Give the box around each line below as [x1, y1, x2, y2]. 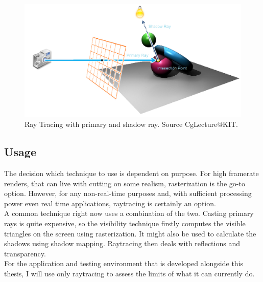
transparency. [4, 248, 46, 258]
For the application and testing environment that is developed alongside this [4, 258, 244, 269]
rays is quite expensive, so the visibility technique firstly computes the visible [4, 218, 246, 229]
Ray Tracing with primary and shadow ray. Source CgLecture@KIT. [25, 119, 238, 129]
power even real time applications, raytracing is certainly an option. [4, 198, 216, 208]
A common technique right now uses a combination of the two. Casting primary [4, 208, 254, 219]
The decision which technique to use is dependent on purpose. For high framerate [4, 168, 259, 179]
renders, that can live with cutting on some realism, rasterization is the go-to [4, 178, 245, 188]
